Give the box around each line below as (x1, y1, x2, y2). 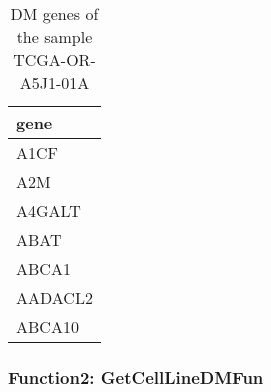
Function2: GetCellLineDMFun (8, 364, 264, 389)
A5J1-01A (19, 71, 90, 94)
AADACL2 (16, 286, 93, 309)
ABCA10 (16, 315, 79, 338)
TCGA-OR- (13, 48, 96, 71)
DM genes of (10, 2, 99, 25)
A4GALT (16, 199, 81, 222)
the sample (16, 25, 93, 48)
